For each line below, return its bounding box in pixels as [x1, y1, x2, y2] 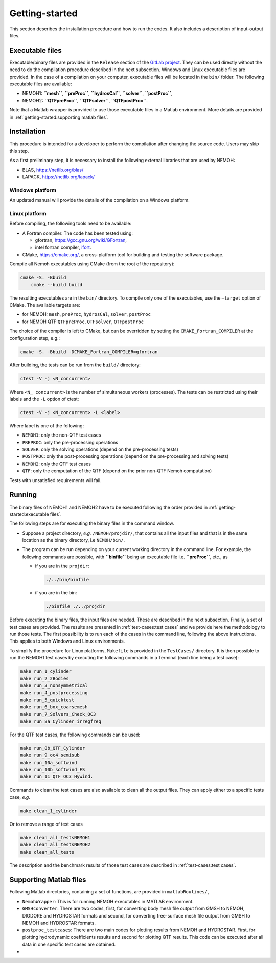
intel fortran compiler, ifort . [35, 244, 91, 250]
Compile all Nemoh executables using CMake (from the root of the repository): [9, 261, 175, 267]
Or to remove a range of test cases [9, 821, 83, 827]
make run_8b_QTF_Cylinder [20, 745, 85, 751]
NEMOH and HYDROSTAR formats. [22, 920, 96, 926]
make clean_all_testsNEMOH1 [20, 835, 90, 840]
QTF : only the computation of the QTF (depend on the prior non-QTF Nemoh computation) [22, 468, 212, 474]
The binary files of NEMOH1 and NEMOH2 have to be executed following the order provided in [9, 504, 208, 510]
